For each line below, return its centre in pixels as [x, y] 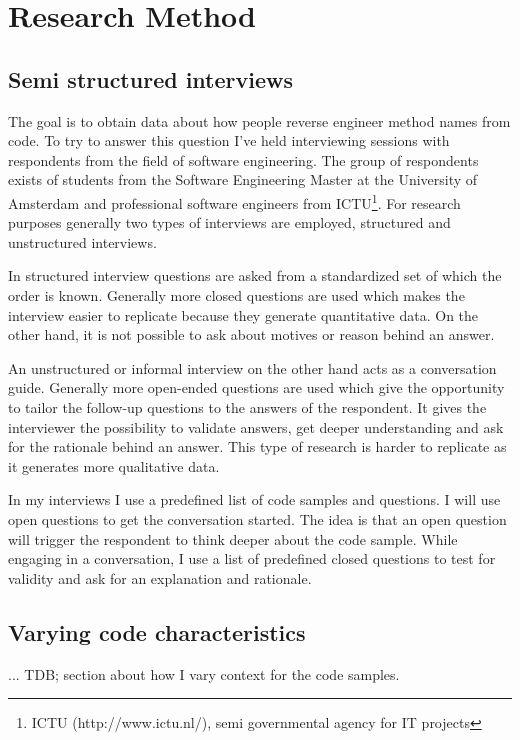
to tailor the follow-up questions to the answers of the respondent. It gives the [247, 406]
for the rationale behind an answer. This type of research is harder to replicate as [257, 446]
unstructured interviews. [82, 241]
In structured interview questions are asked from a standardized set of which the [255, 275]
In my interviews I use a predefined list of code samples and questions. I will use [254, 499]
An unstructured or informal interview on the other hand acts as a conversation [252, 367]
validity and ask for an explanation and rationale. [160, 577]
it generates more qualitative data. [114, 465]
